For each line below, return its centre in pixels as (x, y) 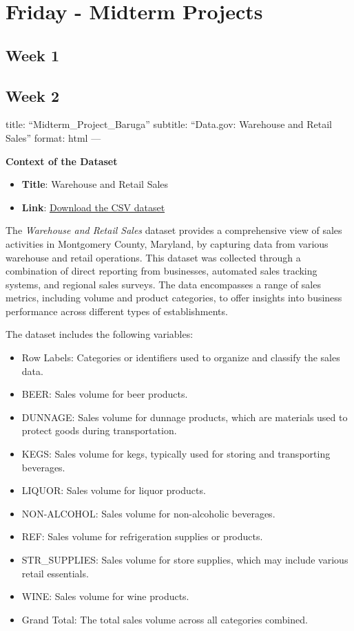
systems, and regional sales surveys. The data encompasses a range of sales (163, 284)
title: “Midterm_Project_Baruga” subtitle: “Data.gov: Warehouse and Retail (169, 124)
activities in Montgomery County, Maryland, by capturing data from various (167, 243)
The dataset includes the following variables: (100, 334)
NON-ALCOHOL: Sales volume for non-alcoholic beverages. (148, 513)
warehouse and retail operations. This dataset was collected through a (153, 257)
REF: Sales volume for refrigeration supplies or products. (142, 536)
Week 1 (32, 55)
